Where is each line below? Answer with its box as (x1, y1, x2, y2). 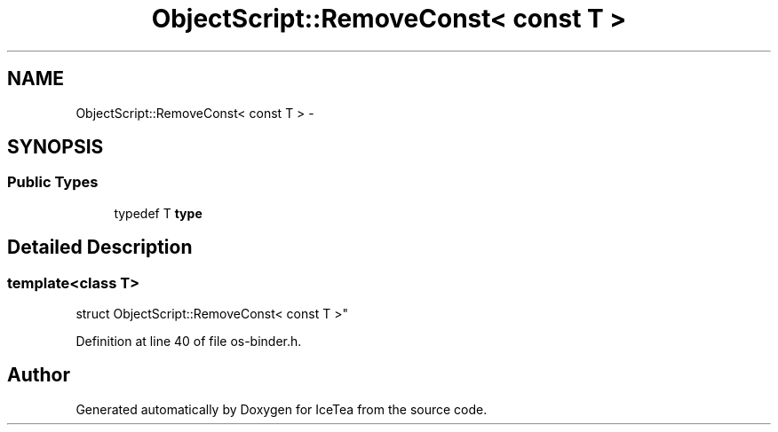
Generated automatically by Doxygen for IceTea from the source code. (75, 401, 488, 417)
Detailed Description (7, 236, 193, 259)
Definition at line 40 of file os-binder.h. (75, 334, 302, 350)
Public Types (7, 173, 99, 192)
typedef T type (114, 205, 202, 221)
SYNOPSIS (7, 136, 104, 159)
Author (7, 364, 70, 387)
